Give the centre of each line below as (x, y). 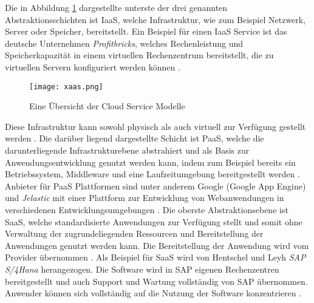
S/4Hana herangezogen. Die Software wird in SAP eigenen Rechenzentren (142, 269)
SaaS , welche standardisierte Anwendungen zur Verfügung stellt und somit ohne (154, 221)
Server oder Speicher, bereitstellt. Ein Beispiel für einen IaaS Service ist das (146, 31)
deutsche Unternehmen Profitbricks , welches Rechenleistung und (124, 43)
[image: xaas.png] (66, 87)
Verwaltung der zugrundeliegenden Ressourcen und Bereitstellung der (134, 233)
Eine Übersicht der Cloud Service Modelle (107, 106)
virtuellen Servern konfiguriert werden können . (93, 66)
